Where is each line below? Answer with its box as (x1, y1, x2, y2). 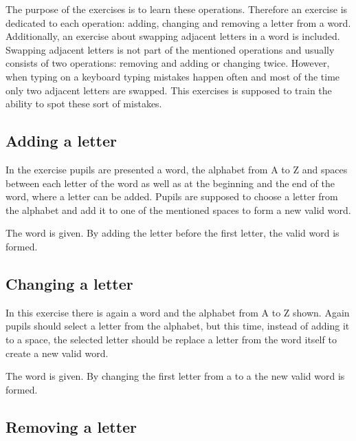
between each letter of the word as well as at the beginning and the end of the (5, 175, 335, 190)
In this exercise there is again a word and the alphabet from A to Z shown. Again (5, 305, 350, 319)
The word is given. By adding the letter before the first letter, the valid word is (5, 226, 340, 240)
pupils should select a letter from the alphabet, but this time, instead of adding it (5, 319, 350, 333)
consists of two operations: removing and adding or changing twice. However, (5, 56, 330, 70)
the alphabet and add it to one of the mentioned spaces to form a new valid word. (5, 202, 351, 217)
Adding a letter (5, 130, 117, 151)
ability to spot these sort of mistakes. (5, 96, 162, 111)
